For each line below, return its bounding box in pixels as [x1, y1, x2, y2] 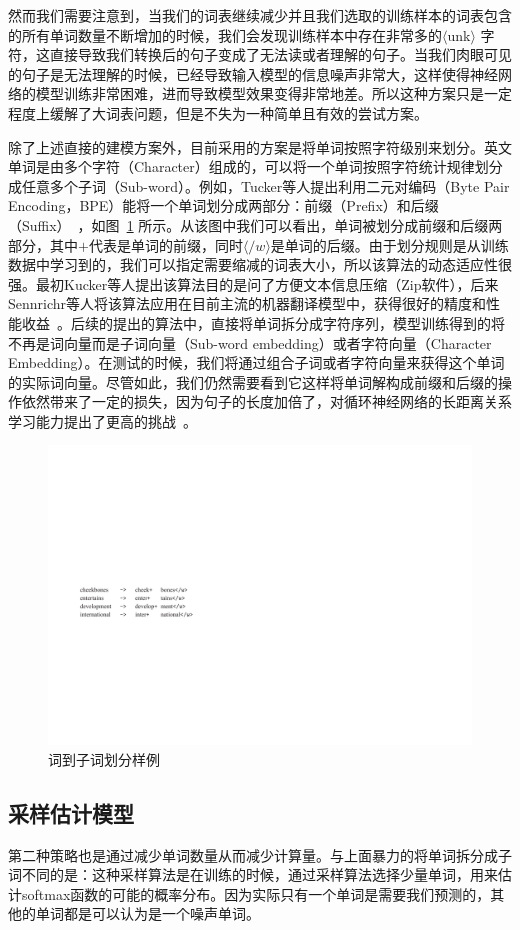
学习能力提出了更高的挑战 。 [8, 410, 197, 431]
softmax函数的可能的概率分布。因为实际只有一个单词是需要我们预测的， [21, 883, 491, 904]
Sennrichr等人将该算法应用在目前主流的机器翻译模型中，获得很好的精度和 [8, 293, 487, 314]
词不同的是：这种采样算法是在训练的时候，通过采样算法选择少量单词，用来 [8, 864, 498, 885]
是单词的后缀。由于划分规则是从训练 [270, 234, 509, 255]
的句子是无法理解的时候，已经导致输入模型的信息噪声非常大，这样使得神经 [8, 63, 498, 84]
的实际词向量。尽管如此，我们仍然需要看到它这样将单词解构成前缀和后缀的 [8, 371, 498, 392]
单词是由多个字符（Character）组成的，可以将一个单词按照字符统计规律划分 [8, 156, 503, 177]
